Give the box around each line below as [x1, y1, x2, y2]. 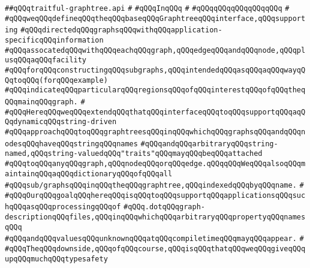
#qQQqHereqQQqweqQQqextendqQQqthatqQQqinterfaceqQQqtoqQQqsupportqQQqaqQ [5, 107, 306, 116]
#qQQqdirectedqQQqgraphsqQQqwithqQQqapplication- [20, 26, 222, 35]
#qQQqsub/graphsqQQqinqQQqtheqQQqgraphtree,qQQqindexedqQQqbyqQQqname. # [5, 181, 304, 190]
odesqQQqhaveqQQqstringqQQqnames [5, 139, 138, 148]
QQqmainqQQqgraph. [5, 97, 78, 106]
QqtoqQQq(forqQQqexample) [5, 76, 108, 85]
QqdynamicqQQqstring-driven [5, 118, 117, 127]
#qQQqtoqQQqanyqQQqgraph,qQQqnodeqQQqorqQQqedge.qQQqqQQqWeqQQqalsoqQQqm [5, 159, 306, 168]
